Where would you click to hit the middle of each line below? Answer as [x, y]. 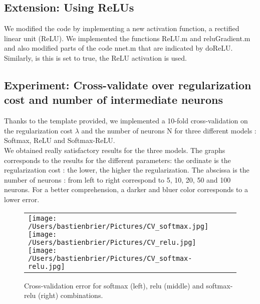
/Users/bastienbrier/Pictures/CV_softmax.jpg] [118, 226]
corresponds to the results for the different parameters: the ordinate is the [117, 160]
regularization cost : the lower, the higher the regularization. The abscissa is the [127, 170]
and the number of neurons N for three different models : [169, 130]
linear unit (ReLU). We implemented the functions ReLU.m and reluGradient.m [127, 38]
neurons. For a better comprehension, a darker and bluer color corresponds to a [126, 189]
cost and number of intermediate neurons [113, 100]
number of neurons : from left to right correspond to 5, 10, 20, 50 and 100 [117, 179]
